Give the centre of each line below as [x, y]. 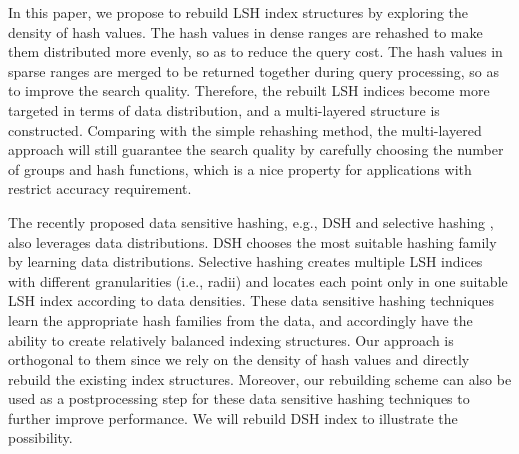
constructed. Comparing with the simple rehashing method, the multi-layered [245, 129]
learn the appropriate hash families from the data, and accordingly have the [240, 319]
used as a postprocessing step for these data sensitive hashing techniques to [239, 398]
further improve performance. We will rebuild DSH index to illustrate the [233, 417]
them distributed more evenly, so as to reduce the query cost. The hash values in [255, 51]
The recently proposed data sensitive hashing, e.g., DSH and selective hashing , [251, 221]
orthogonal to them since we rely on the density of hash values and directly [239, 359]
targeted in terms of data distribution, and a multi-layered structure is [224, 109]
